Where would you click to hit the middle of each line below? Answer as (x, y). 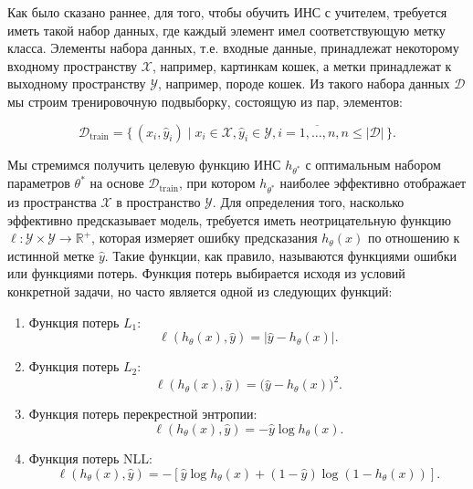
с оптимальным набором (373, 164)
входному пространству (73, 65)
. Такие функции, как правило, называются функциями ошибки (280, 255)
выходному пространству (77, 83)
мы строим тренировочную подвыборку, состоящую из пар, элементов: (205, 101)
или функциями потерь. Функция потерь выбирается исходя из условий (206, 273)
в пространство (158, 202)
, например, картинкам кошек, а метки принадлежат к (302, 65)
